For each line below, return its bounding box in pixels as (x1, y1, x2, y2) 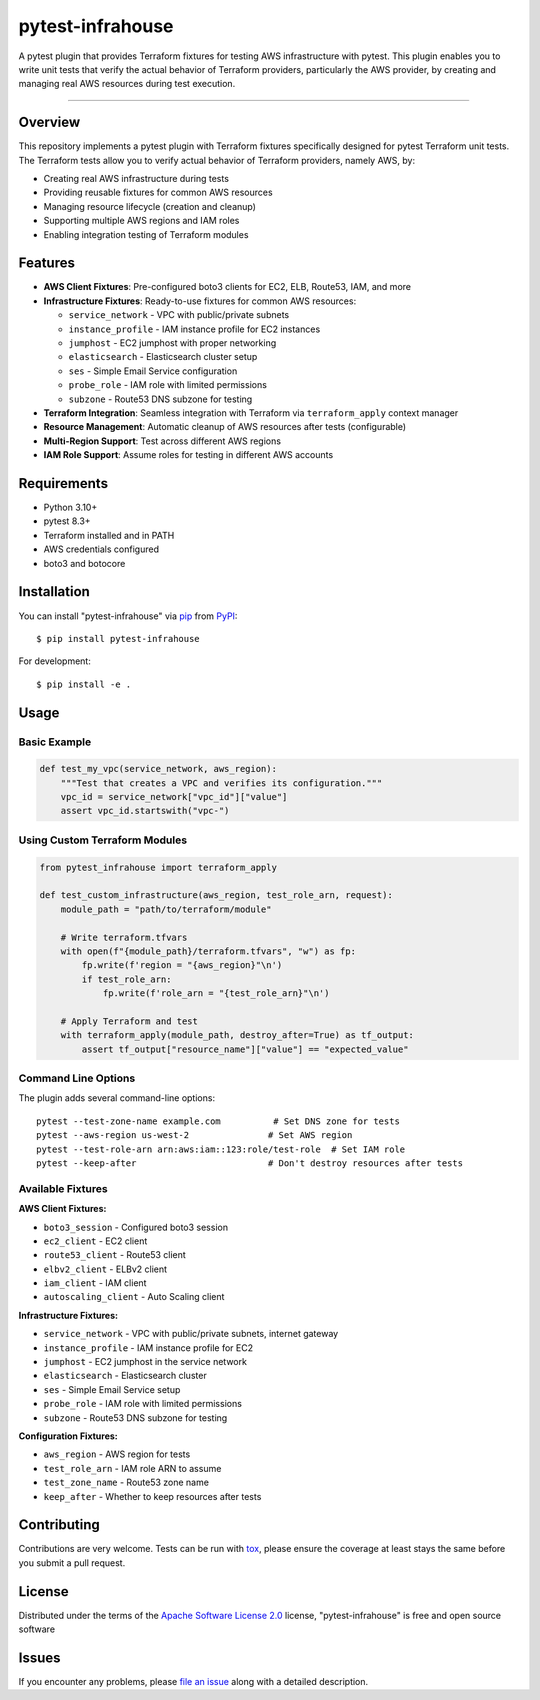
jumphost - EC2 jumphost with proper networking (68, 337, 277, 349)
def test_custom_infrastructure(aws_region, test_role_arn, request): (39, 890, 394, 901)
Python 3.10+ (43, 501, 98, 514)
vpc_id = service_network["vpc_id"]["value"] (60, 791, 288, 803)
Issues (18, 1649, 61, 1666)
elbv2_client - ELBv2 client (43, 1263, 168, 1275)
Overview (18, 114, 81, 131)
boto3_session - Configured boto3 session (43, 1221, 229, 1233)
